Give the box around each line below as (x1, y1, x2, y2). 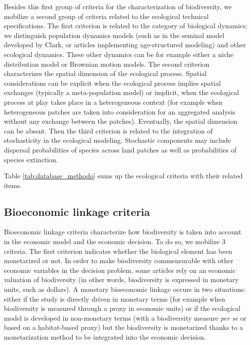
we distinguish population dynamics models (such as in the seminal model (4, 30, 225, 40)
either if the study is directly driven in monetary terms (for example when (4, 293, 225, 304)
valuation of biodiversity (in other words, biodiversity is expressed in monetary (4, 274, 239, 285)
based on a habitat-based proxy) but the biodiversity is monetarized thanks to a (4, 322, 243, 332)
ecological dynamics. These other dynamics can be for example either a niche (4, 49, 233, 59)
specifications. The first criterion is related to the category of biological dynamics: (4, 20, 248, 31)
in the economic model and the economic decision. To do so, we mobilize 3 (4, 236, 226, 247)
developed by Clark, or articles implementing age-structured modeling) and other (4, 39, 246, 50)
